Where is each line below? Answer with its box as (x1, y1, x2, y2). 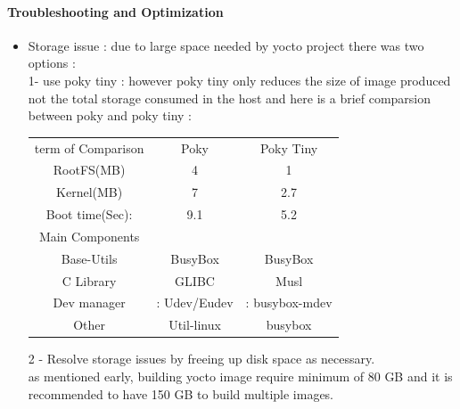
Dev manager (53, 293, 126, 312)
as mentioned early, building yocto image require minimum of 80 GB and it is (28, 366, 453, 385)
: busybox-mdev (245, 293, 333, 312)
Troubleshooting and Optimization (7, 2, 224, 20)
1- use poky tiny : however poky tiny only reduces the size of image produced (28, 70, 451, 89)
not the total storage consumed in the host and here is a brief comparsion (28, 88, 431, 107)
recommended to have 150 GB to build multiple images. (28, 384, 334, 403)
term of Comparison (34, 138, 144, 157)
